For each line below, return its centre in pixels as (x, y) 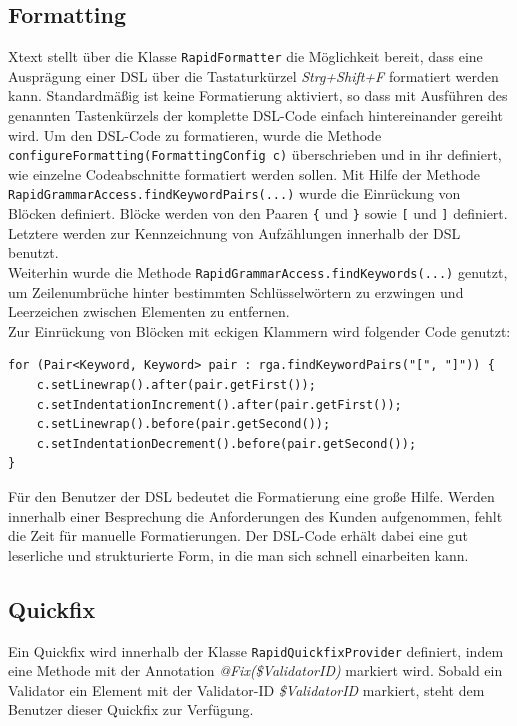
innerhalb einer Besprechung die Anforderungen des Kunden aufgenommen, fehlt (255, 515)
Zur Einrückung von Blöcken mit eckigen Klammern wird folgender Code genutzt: (259, 330)
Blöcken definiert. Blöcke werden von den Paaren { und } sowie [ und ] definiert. (258, 213)
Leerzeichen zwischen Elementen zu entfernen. (149, 311)
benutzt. (33, 252)
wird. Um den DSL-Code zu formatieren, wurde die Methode (195, 134)
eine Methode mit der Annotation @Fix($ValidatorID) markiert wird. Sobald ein (255, 670)
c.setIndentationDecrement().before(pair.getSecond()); (226, 443)
